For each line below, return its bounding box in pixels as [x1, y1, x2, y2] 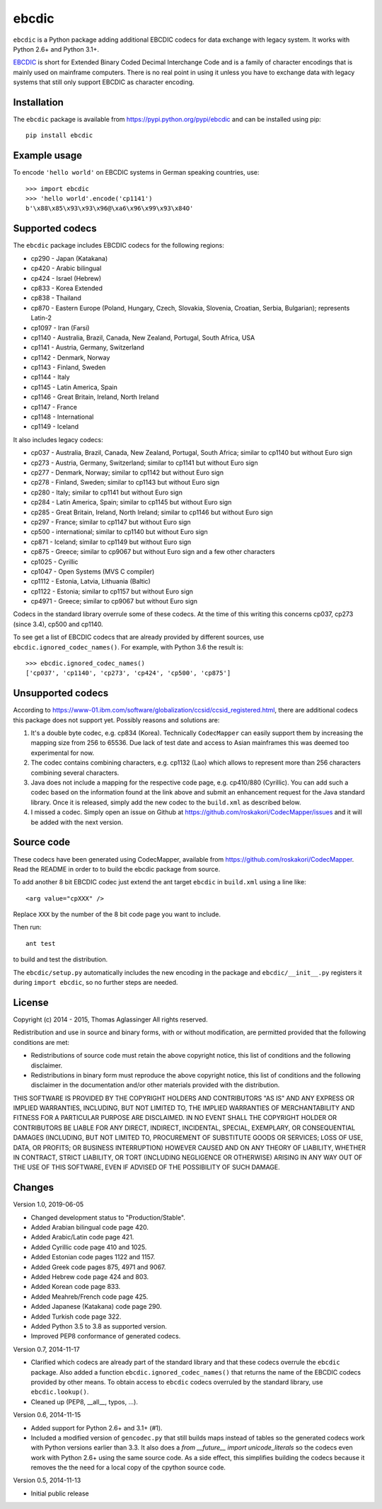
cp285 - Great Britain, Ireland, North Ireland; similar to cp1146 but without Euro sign [30, 508, 273, 516]
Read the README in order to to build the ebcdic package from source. [13, 865, 221, 873]
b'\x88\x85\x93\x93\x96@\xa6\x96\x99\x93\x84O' [25, 204, 194, 212]
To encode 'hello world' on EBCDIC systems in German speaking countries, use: [13, 168, 260, 177]
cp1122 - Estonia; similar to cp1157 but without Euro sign [30, 587, 194, 596]
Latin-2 [30, 313, 52, 322]
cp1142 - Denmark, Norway [30, 353, 110, 362]
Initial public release [30, 1489, 90, 1498]
